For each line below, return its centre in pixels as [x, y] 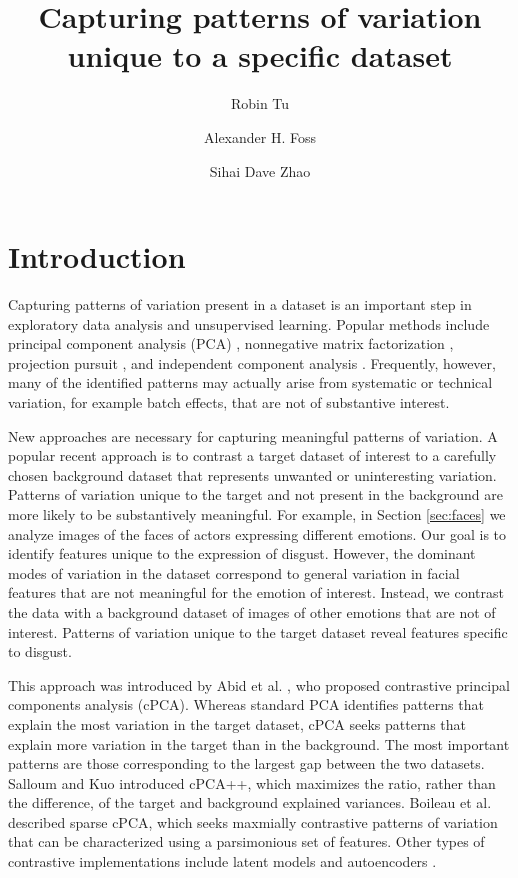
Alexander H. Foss [260, 136]
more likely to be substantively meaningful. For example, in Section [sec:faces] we [257, 513]
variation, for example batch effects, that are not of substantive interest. [229, 402]
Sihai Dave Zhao [260, 170]
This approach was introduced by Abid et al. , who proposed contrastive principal [259, 684]
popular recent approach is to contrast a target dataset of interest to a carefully [252, 455]
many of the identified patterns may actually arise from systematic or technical [250, 382]
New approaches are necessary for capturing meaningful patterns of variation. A [253, 435]
